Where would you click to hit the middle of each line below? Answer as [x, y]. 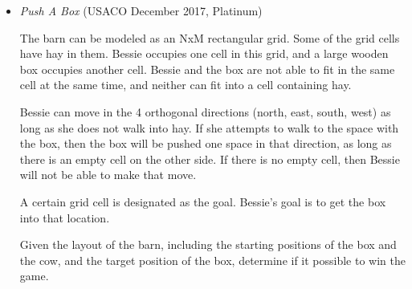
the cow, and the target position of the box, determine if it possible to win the [212, 260]
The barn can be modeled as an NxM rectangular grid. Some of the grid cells [210, 37]
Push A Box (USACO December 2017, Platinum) [141, 10]
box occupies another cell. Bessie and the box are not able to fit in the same [207, 69]
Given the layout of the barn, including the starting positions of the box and [208, 244]
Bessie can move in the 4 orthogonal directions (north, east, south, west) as [205, 111]
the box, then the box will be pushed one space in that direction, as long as [206, 143]
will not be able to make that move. [108, 175]
